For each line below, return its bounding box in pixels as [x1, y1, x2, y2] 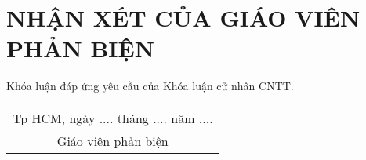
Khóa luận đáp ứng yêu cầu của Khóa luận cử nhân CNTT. [6, 78, 294, 94]
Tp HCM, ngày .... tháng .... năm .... [13, 108, 213, 127]
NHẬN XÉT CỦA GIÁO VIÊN [6, 2, 361, 34]
